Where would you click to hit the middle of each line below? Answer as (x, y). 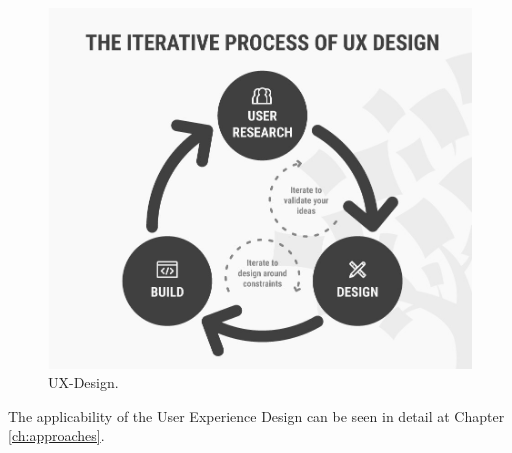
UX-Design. (83, 382)
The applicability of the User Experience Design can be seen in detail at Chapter (256, 415)
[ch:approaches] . (56, 435)
